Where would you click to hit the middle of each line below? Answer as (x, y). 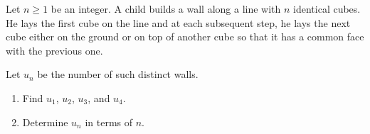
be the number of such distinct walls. (118, 74)
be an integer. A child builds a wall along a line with (166, 9)
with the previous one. (54, 50)
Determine (45, 122)
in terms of (109, 122)
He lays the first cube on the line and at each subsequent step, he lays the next (178, 22)
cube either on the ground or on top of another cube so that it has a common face (185, 37)
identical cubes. (327, 9)
